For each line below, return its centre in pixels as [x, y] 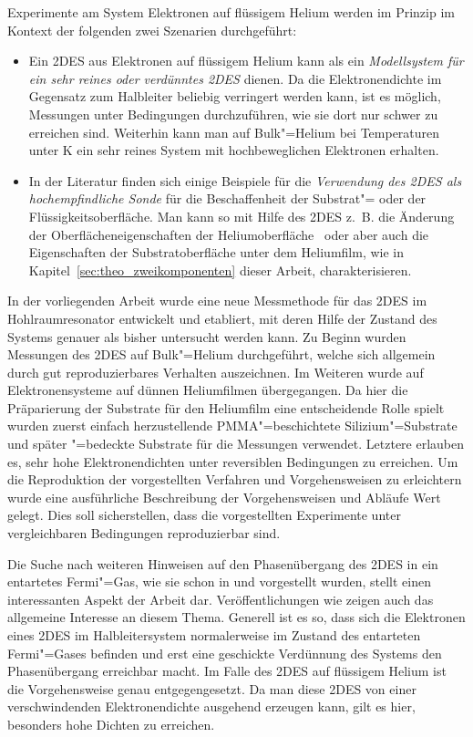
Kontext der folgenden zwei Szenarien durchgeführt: [152, 30]
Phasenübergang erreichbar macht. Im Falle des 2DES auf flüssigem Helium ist [227, 671]
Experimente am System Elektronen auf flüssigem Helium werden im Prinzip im [231, 12]
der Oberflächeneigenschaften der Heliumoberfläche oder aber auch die [229, 234]
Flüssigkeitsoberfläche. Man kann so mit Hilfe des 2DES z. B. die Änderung [242, 216]
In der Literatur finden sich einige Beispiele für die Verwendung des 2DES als [245, 180]
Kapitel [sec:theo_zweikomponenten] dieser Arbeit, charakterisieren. [220, 270]
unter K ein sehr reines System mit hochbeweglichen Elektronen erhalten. [234, 150]
